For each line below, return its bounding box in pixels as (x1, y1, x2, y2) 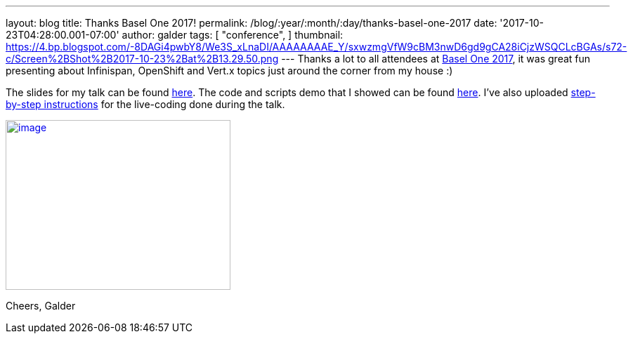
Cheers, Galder (6, 300, 76, 312)
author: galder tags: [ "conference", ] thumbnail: (122, 29, 344, 41)
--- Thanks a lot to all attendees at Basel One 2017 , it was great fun (281, 53, 591, 65)
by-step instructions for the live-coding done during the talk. (6, 98, 285, 110)
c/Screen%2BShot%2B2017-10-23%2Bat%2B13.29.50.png (6, 53, 279, 65)
